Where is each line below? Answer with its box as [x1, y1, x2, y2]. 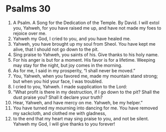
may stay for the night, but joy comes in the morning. [13, 62, 122, 68]
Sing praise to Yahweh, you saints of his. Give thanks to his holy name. [13, 51, 159, 58]
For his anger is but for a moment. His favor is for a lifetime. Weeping [13, 57, 155, 63]
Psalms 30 [6, 3, 51, 15]
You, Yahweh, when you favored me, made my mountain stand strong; [13, 73, 158, 79]
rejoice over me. [13, 30, 47, 36]
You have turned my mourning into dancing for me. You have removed [13, 105, 158, 111]
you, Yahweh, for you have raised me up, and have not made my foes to [13, 25, 161, 31]
